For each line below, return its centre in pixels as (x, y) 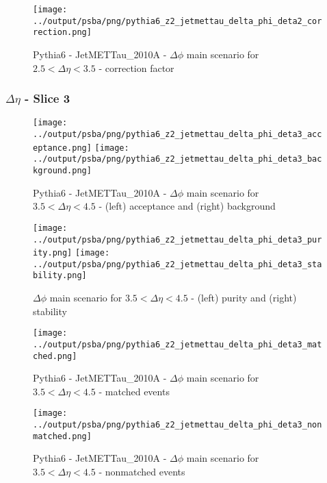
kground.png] (62, 171)
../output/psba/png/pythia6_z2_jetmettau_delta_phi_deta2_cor (178, 21)
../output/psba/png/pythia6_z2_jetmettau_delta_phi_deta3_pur (178, 239)
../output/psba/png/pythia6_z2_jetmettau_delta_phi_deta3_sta (178, 264)
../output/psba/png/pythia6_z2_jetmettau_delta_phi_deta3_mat (178, 344)
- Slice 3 (48, 98)
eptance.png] (62, 148)
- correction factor (136, 67)
